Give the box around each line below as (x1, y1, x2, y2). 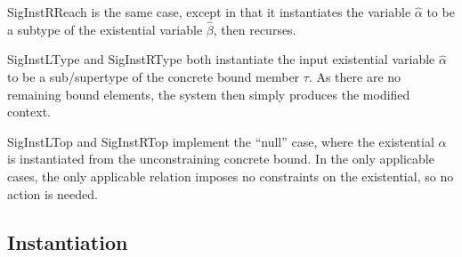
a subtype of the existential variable (7, 20, 203, 38)
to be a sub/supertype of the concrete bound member (7, 68, 300, 85)
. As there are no (308, 68, 401, 85)
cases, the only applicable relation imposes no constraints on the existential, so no (7, 166, 454, 185)
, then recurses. (213, 20, 296, 38)
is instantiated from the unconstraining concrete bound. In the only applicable (7, 149, 434, 168)
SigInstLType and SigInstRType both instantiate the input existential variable (7, 50, 435, 68)
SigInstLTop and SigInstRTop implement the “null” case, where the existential (7, 132, 434, 150)
